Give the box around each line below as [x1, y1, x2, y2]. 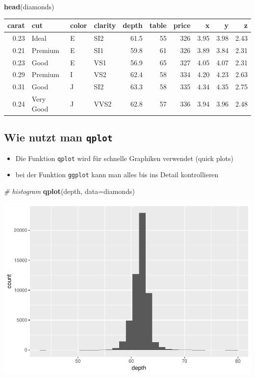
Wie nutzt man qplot [4, 130, 113, 145]
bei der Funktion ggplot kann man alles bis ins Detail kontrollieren [15, 169, 219, 180]
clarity [94, 20, 116, 30]
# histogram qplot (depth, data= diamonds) [4, 186, 135, 196]
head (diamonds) [4, 1, 54, 11]
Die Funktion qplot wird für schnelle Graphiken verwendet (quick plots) [15, 153, 233, 163]
